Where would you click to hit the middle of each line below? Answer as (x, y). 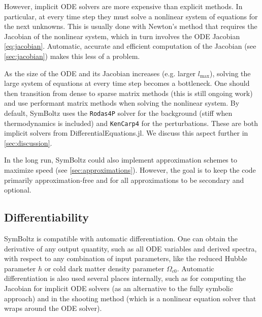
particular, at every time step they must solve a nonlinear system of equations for (131, 16)
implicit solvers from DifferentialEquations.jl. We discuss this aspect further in (126, 133)
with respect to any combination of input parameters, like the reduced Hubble (126, 258)
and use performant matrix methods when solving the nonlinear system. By (122, 103)
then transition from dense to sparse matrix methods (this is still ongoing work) (128, 93)
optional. (18, 190)
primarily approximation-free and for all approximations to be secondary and (124, 180)
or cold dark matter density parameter (104, 268)
